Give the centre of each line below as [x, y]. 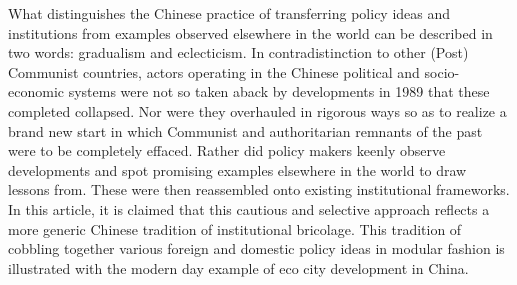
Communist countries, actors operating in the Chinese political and [214, 71]
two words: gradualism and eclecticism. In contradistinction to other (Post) [238, 52]
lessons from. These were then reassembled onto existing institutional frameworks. [259, 189]
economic [36, 91]
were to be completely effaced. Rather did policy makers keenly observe [227, 150]
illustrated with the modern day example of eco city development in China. [238, 267]
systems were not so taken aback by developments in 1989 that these [279, 91]
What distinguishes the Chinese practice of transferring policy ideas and [229, 13]
